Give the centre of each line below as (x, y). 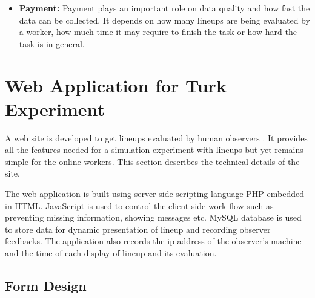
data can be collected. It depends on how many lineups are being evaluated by (164, 20)
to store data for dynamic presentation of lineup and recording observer (138, 229)
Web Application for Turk (116, 85)
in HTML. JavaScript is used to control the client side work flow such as (139, 205)
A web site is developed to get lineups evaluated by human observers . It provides (156, 138)
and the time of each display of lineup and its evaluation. (111, 253)
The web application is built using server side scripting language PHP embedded (155, 194)
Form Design (46, 286)
